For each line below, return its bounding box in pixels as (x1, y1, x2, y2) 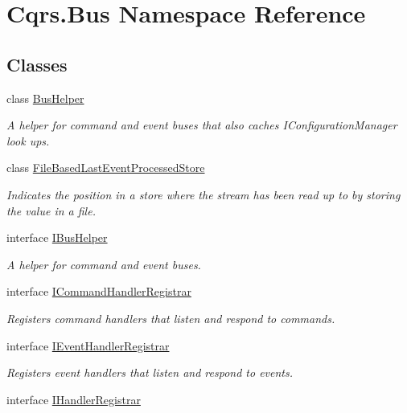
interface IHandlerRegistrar (6, 391, 141, 407)
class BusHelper (6, 89, 84, 106)
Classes (6, 51, 68, 76)
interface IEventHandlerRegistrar (6, 337, 170, 354)
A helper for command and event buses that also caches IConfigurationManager (6, 117, 397, 133)
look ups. (6, 132, 50, 149)
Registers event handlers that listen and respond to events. (6, 364, 294, 381)
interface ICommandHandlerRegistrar (6, 283, 191, 300)
